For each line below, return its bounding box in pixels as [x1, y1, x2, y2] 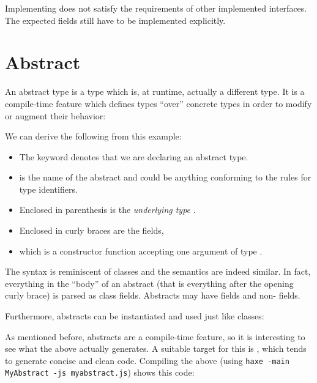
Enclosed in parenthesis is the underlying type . [19, 203, 196, 216]
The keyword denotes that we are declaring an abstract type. [19, 150, 248, 163]
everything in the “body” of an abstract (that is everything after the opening [5, 277, 294, 289]
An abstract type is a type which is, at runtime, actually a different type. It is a [5, 85, 305, 98]
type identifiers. [19, 182, 78, 195]
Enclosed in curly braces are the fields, [19, 224, 164, 237]
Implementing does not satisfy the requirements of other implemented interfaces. [5, 2, 307, 14]
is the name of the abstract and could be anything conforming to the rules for [19, 171, 311, 184]
